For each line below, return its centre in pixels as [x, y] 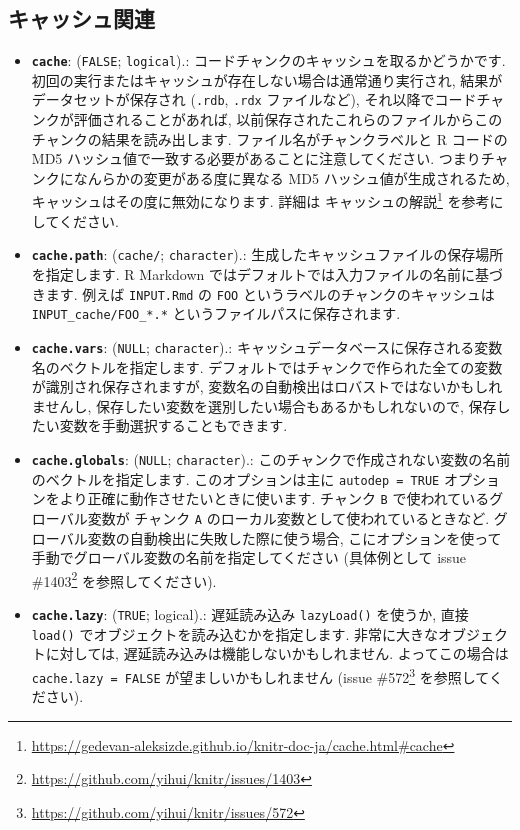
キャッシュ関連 [81, 18]
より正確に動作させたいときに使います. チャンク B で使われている [274, 498]
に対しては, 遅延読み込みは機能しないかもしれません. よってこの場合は [277, 653]
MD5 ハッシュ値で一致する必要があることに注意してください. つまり [256, 158]
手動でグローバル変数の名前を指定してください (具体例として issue [249, 557]
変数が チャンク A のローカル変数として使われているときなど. [288, 517]
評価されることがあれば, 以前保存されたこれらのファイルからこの [288, 119]
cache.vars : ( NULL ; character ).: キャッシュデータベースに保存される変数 [267, 346]
